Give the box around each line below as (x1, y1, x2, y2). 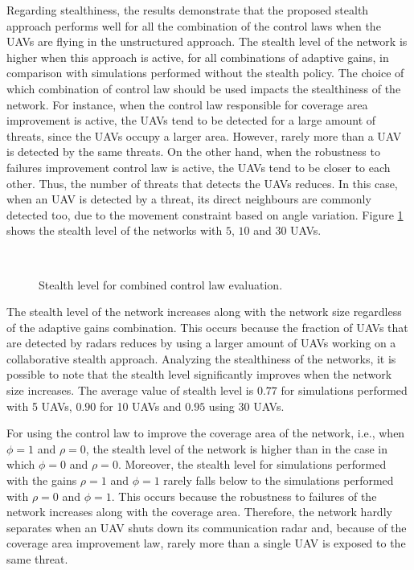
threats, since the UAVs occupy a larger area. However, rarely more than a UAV (6, 127, 402, 144)
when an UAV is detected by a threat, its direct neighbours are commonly (6, 191, 371, 207)
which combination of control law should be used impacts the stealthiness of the (6, 80, 401, 96)
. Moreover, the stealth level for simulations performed (117, 456, 387, 473)
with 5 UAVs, (6, 397, 72, 414)
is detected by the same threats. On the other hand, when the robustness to (6, 143, 380, 160)
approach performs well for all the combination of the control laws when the (6, 17, 381, 34)
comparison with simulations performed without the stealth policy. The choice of (6, 64, 404, 81)
